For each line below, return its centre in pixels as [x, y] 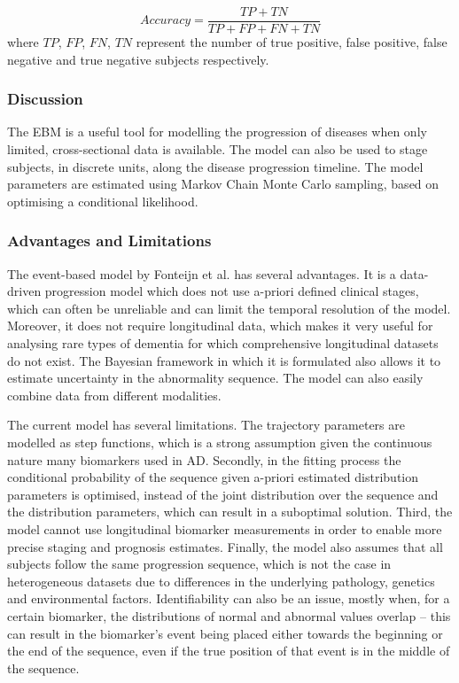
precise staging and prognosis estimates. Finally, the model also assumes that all [225, 546]
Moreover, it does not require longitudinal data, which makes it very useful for [220, 326]
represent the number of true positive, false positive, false [292, 42]
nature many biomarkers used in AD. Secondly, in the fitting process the [204, 459]
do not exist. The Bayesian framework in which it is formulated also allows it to [224, 360]
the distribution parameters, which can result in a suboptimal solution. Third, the [230, 512]
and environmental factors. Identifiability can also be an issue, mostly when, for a [229, 598]
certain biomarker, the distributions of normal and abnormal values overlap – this [229, 615]
